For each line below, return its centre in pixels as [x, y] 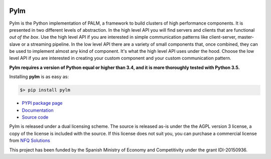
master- [246, 37]
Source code [35, 117]
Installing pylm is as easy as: [39, 77]
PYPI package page [42, 103]
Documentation [38, 110]
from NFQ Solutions [30, 140]
